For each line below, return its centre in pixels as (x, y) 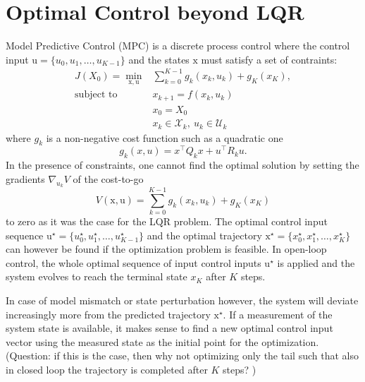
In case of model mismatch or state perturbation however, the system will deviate (182, 300)
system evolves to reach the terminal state (97, 276)
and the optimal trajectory (204, 235)
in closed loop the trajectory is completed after (107, 370)
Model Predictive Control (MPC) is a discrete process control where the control (178, 46)
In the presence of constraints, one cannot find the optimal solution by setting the (182, 165)
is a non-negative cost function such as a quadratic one (165, 137)
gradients (25, 178)
